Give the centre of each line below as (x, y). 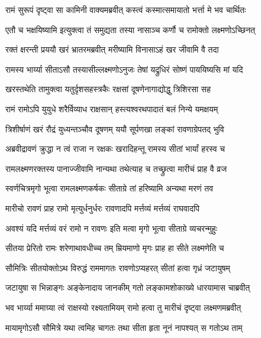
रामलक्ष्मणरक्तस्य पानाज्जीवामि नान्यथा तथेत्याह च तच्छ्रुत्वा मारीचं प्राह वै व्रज (116, 168)
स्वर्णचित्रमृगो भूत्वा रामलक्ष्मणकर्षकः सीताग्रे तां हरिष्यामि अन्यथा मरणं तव (109, 188)
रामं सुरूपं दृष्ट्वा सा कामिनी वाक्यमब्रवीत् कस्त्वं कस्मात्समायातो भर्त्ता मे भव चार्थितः (126, 9)
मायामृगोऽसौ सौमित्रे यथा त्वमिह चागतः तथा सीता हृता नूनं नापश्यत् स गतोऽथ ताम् (124, 327)
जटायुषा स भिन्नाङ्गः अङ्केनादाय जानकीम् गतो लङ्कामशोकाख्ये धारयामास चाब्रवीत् (128, 287)
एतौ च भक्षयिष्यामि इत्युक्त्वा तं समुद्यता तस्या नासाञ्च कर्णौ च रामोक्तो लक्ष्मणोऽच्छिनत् (130, 29)
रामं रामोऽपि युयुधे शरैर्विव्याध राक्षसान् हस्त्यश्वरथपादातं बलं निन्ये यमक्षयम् (112, 108)
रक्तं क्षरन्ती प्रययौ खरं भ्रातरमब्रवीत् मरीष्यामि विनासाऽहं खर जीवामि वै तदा (112, 49)
